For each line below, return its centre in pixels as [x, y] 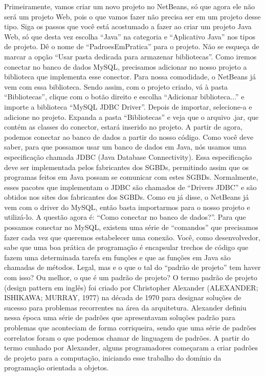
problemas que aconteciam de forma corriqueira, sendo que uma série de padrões [130, 327]
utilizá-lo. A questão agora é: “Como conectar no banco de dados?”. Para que [125, 217]
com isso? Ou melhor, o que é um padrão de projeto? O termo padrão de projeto [131, 277]
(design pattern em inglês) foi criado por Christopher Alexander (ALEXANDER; [131, 287]
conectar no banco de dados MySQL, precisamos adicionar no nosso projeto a [126, 66]
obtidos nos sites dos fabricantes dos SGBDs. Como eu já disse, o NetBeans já [127, 197]
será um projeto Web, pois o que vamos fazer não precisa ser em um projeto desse [132, 16]
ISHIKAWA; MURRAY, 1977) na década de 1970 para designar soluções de [123, 297]
